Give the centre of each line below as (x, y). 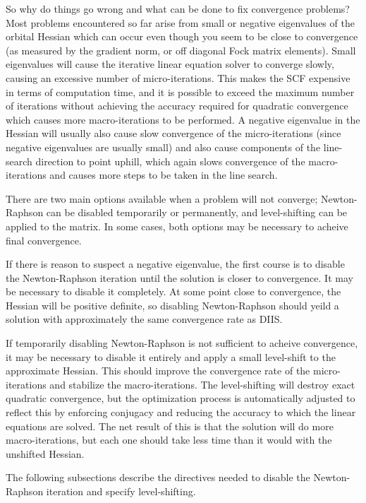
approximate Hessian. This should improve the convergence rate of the (158, 371)
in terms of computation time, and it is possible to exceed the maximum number (180, 91)
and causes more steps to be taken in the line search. (164, 175)
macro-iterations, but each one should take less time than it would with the (169, 440)
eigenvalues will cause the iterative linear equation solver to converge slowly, (170, 64)
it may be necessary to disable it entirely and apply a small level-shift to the (171, 356)
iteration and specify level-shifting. (121, 491)
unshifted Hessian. (45, 453)
